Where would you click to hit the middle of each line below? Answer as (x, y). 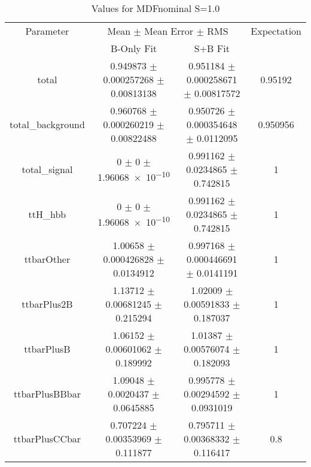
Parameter (47, 31)
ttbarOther (47, 259)
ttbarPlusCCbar (47, 439)
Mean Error (169, 31)
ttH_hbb (47, 214)
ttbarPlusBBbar (47, 394)
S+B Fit (212, 48)
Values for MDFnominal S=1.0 (155, 8)
